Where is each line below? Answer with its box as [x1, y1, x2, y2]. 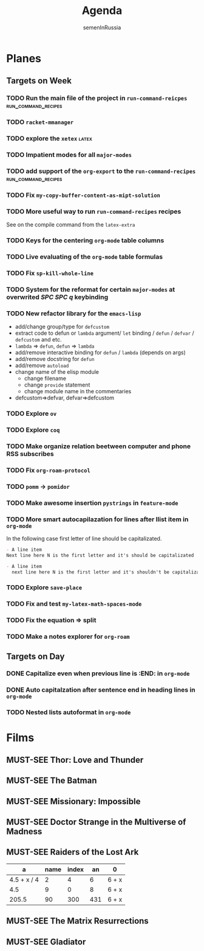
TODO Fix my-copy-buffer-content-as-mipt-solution [6, 191, 161, 199]
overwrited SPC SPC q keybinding [6, 293, 109, 301]
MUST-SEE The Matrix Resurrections [6, 916, 149, 926]
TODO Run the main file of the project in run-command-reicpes [6, 94, 188, 102]
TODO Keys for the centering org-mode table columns [6, 236, 165, 245]
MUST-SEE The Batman [6, 776, 97, 786]
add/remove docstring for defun [15, 356, 95, 363]
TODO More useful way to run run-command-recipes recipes [6, 207, 182, 216]
